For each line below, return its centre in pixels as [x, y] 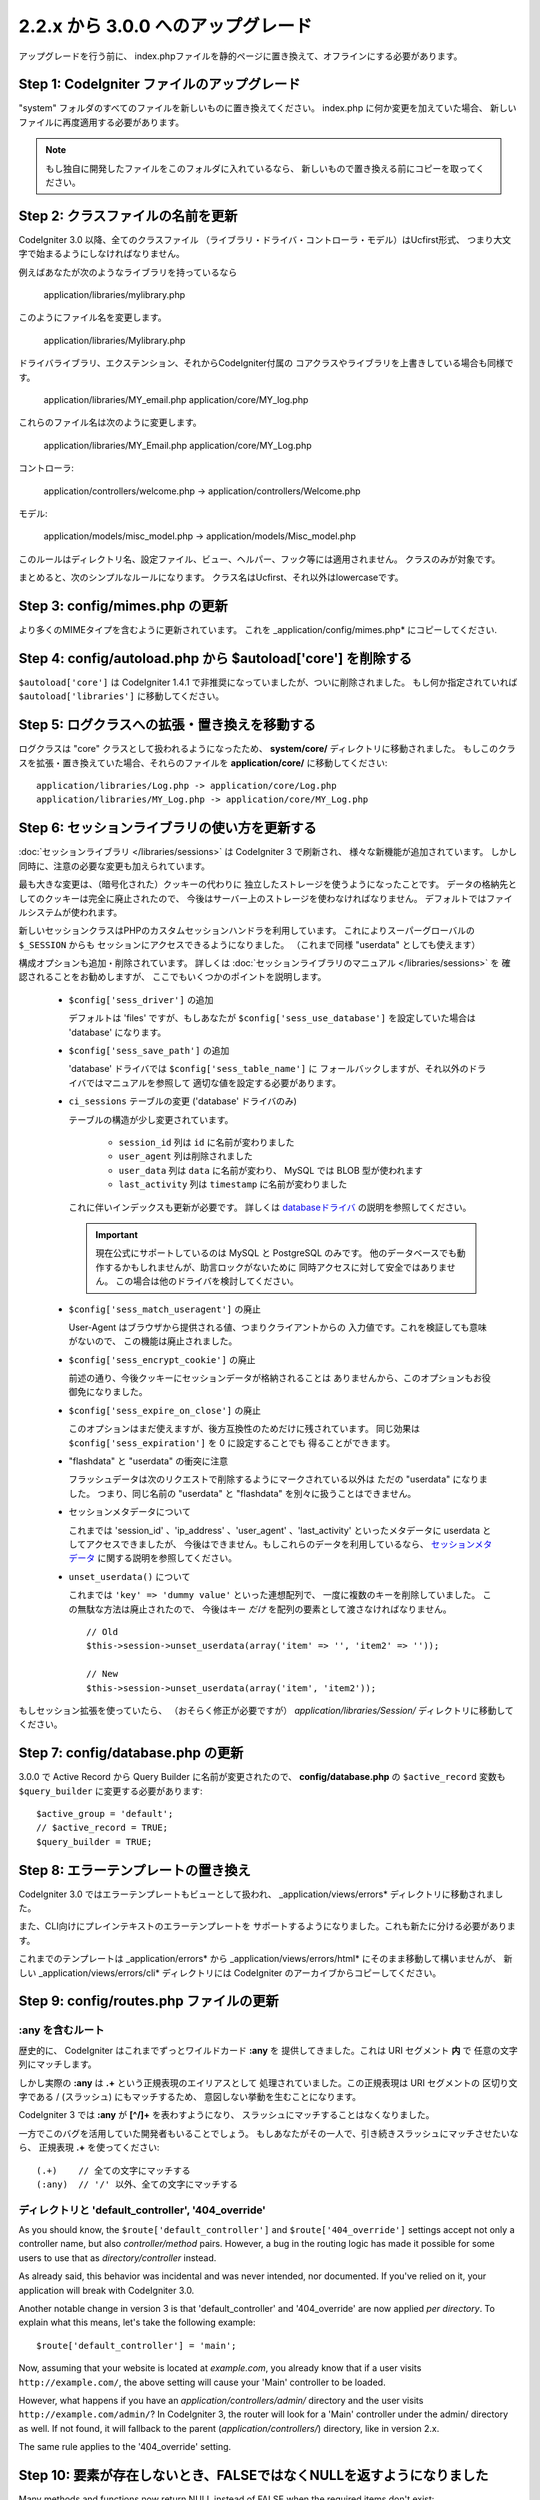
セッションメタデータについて [130, 1512]
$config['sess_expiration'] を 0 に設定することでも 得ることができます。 [231, 1442]
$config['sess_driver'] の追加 [141, 999]
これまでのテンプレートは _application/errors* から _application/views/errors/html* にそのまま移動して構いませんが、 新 [265, 1959]
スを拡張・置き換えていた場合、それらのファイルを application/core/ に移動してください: [203, 762]
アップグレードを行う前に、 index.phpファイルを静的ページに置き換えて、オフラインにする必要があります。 [240, 56]
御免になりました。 [108, 1392]
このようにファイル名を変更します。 [92, 317]
